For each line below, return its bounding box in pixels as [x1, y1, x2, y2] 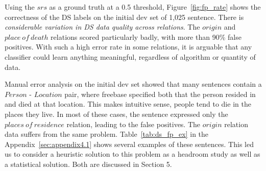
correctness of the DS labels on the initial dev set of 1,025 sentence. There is [5, 11, 244, 22]
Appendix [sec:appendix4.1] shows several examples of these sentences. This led [5, 138, 254, 149]
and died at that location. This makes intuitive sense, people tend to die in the [5, 99, 251, 109]
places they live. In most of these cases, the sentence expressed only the [5, 108, 228, 119]
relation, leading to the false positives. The [66, 118, 201, 129]
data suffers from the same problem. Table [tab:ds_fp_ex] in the [5, 129, 209, 139]
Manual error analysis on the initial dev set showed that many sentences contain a [5, 79, 262, 89]
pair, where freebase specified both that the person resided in [64, 88, 256, 99]
